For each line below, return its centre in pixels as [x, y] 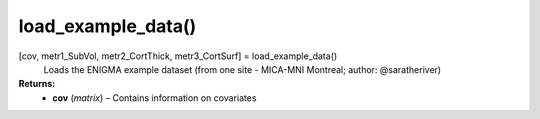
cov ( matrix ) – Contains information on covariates [154, 97]
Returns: [37, 84]
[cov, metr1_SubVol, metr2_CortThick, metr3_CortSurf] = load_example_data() [178, 56]
